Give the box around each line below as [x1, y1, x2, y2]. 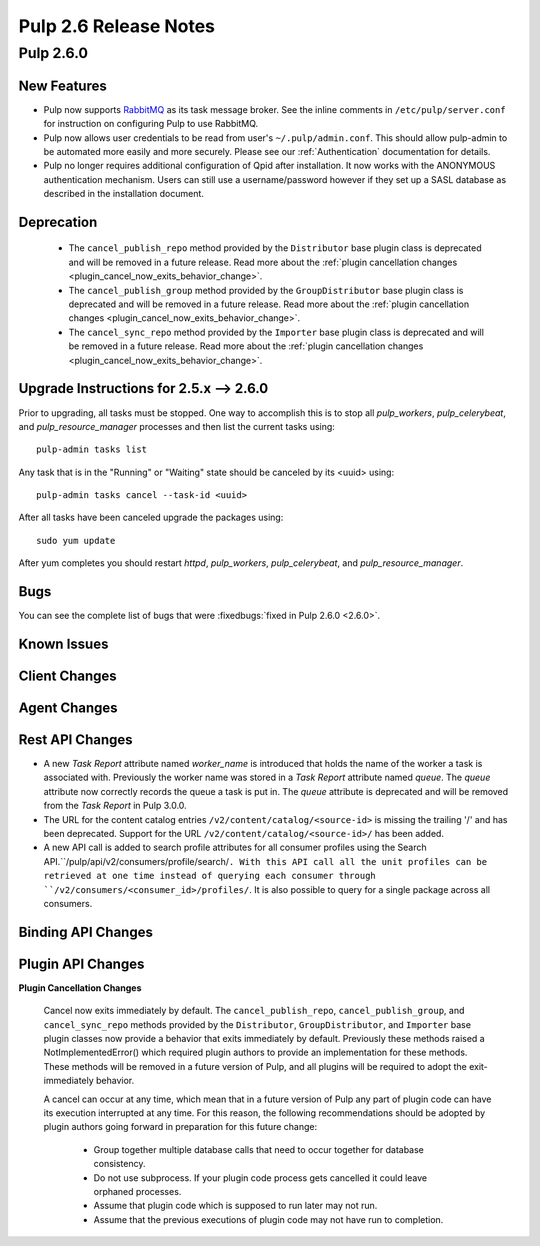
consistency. [93, 1158, 146, 1170]
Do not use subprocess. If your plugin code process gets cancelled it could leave [93, 1171, 428, 1184]
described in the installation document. [43, 188, 205, 200]
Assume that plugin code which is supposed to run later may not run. [93, 1200, 378, 1212]
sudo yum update [36, 535, 116, 546]
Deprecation [18, 213, 98, 230]
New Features [18, 77, 107, 94]
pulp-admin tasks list [36, 444, 148, 455]
